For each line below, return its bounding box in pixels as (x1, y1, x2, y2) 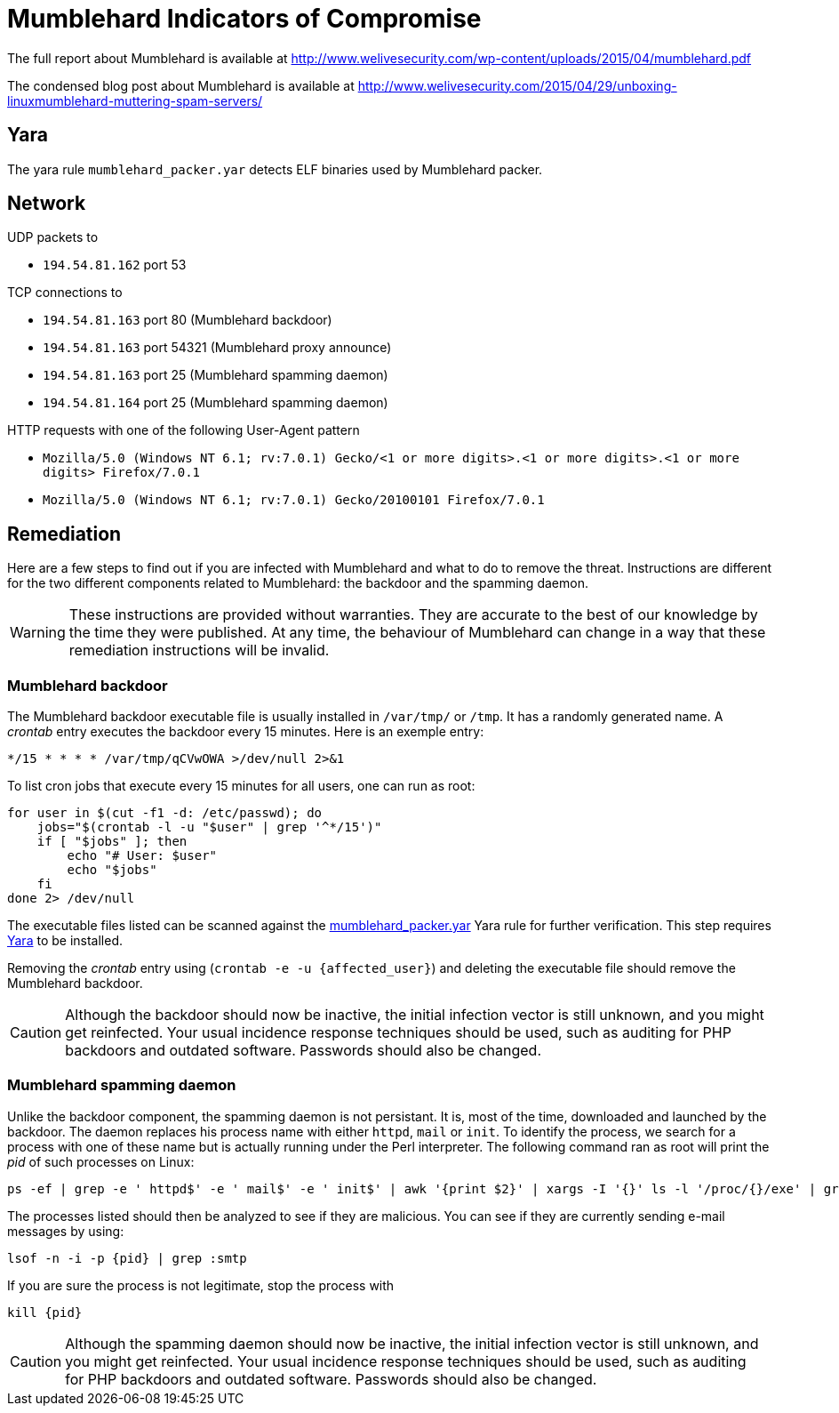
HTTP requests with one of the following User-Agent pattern (7, 422, 360, 438)
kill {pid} (7, 1305, 83, 1320)
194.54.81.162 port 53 (43, 257, 187, 273)
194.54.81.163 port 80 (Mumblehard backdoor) (43, 312, 332, 328)
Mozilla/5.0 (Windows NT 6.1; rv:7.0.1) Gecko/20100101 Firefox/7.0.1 (43, 493, 545, 508)
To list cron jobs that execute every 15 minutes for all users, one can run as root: (7, 778, 475, 794)
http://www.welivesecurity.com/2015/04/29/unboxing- (357, 77, 677, 93)
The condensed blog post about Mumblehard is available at (7, 77, 355, 93)
